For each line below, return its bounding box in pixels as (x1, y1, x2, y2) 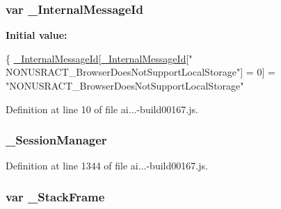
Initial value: (6, 28, 67, 42)
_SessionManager (6, 131, 107, 149)
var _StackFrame (6, 187, 105, 205)
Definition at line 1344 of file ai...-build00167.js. (6, 158, 208, 173)
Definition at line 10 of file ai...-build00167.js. (6, 101, 198, 116)
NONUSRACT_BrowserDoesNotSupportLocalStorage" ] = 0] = (6, 65, 275, 79)
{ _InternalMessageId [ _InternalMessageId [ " (6, 51, 193, 65)
